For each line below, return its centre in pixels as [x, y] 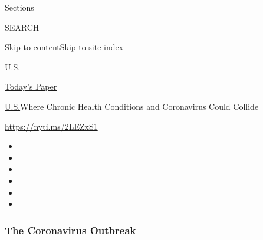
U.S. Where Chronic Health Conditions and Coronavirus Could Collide [132, 106]
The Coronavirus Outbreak [70, 230]
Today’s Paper [31, 86]
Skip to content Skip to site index [64, 47]
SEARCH [22, 27]
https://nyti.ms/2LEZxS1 [51, 126]
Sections [19, 7]
